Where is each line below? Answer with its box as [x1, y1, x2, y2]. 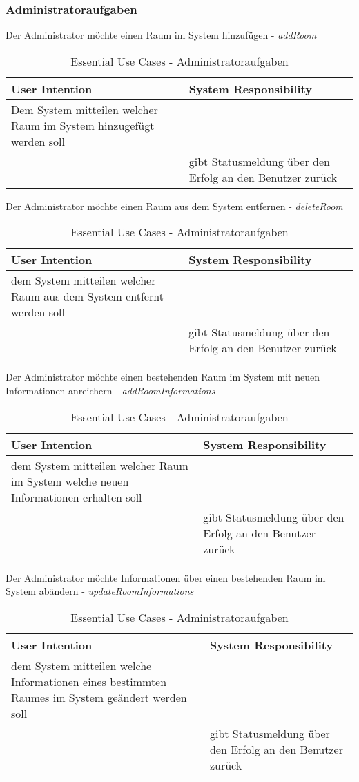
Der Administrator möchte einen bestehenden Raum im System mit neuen [6, 370, 320, 384]
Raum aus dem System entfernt [11, 288, 164, 305]
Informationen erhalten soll [11, 488, 142, 505]
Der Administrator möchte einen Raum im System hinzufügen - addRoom [6, 28, 317, 42]
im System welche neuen [11, 473, 129, 489]
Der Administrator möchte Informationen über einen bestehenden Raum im [6, 570, 326, 584]
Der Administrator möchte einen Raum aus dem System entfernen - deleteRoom [6, 198, 343, 213]
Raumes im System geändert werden [11, 689, 187, 705]
